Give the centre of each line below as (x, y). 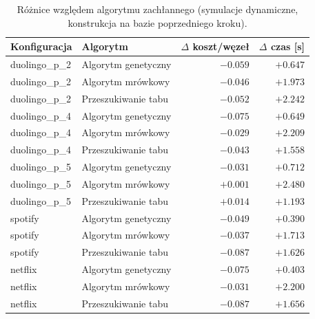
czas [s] (288, 46)
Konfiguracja (41, 46)
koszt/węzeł (221, 46)
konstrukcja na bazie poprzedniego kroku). (157, 22)
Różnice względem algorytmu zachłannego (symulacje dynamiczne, (157, 9)
